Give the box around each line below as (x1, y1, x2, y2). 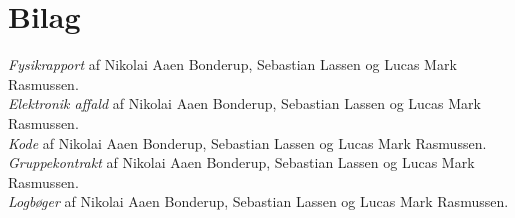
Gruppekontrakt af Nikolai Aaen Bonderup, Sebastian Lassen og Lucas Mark (8, 152, 475, 173)
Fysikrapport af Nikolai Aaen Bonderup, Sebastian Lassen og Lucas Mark (8, 54, 457, 75)
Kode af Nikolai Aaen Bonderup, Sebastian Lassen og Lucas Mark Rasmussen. (8, 132, 487, 153)
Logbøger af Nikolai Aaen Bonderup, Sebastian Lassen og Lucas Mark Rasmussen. (8, 191, 509, 212)
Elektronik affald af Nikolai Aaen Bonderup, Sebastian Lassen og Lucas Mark (8, 93, 481, 114)
